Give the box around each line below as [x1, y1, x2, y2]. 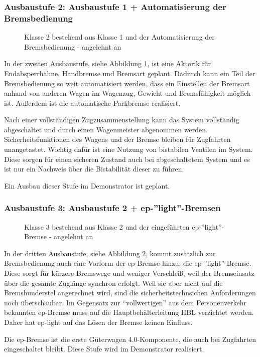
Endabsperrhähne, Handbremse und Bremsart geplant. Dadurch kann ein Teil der [4, 68, 255, 78]
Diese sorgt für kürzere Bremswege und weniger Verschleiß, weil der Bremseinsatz [4, 268, 254, 278]
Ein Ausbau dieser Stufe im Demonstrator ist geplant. [4, 180, 170, 191]
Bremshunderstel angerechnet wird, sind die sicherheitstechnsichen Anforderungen [4, 287, 256, 298]
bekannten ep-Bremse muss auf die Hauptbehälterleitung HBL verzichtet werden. [4, 307, 254, 317]
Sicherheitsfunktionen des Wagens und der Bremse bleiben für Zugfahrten [4, 134, 231, 144]
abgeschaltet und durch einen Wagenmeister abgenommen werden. [4, 124, 208, 134]
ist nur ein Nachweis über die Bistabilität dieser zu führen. [4, 163, 184, 174]
